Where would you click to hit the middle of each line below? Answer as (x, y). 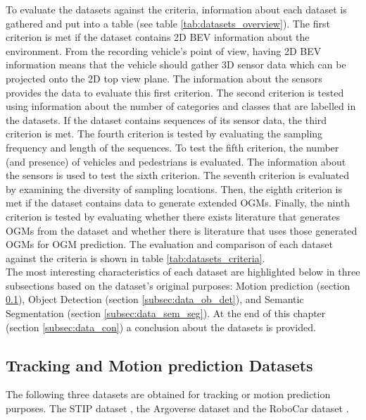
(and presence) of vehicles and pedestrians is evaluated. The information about (176, 161)
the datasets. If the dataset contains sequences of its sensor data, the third (166, 119)
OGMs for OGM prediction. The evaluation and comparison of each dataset (169, 244)
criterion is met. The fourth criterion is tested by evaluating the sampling (164, 134)
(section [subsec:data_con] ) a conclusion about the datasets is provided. (161, 327)
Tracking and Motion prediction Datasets (159, 365)
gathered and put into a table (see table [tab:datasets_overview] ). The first (168, 23)
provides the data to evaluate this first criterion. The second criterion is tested (175, 92)
